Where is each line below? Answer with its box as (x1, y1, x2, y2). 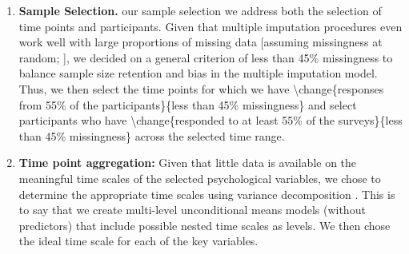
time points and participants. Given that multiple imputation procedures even (18, 18, 403, 34)
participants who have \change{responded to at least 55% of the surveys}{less (18, 112, 403, 129)
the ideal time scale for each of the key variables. (18, 232, 259, 249)
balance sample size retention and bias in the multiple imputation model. (18, 65, 378, 81)
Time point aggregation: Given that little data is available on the (18, 154, 357, 171)
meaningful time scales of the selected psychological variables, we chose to (18, 169, 381, 186)
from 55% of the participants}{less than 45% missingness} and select (18, 96, 357, 113)
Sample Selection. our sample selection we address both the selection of (18, 2, 382, 18)
